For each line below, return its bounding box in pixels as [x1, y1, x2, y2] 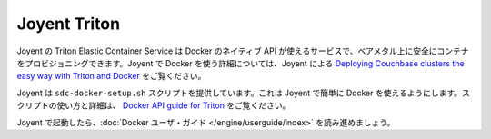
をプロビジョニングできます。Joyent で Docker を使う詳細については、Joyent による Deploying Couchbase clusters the [16, 57, 465, 68]
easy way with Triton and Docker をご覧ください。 [16, 71, 206, 82]
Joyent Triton [16, 14, 121, 34]
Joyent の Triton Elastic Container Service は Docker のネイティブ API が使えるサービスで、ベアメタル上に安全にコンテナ [16, 45, 469, 56]
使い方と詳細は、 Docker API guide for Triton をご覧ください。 [55, 100, 291, 111]
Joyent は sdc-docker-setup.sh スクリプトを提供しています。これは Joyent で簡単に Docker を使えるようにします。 [16, 87, 463, 98]
